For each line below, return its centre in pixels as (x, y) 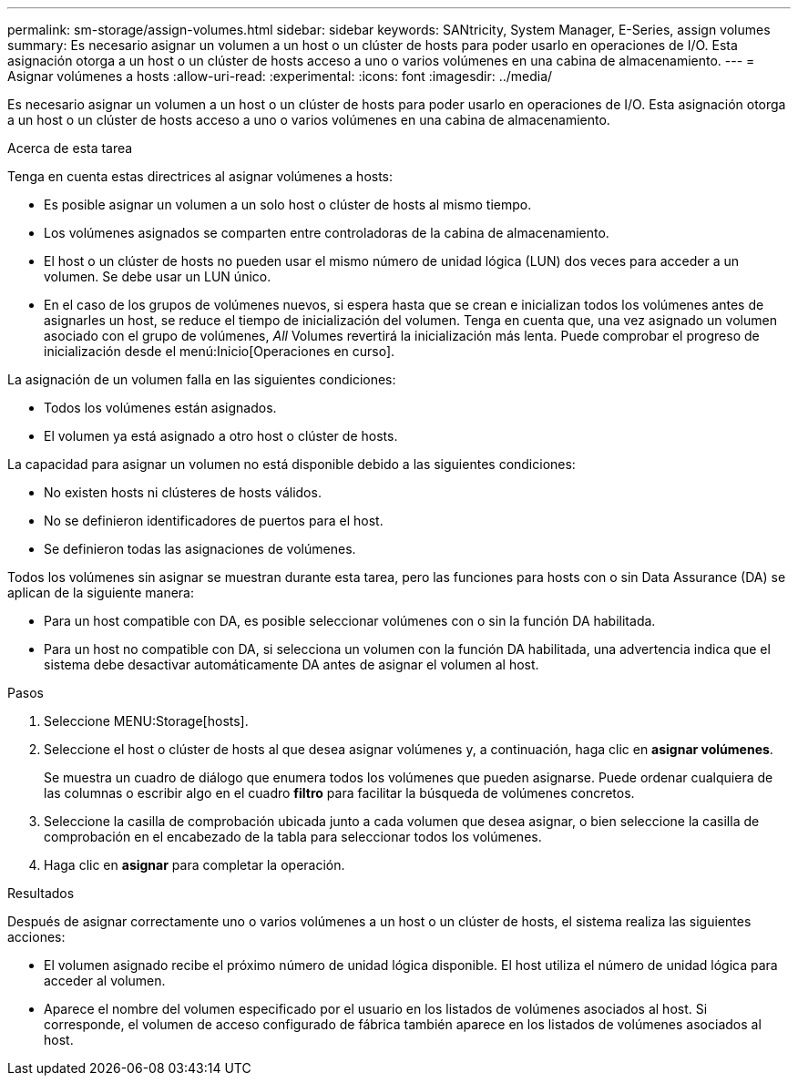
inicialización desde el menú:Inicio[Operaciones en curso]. (220, 351)
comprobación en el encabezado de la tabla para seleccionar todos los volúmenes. (293, 837)
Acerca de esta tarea (70, 148)
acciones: (36, 937)
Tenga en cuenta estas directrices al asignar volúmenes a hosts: (200, 176)
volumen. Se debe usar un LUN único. (158, 276)
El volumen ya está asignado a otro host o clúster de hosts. (221, 436)
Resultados (41, 893)
